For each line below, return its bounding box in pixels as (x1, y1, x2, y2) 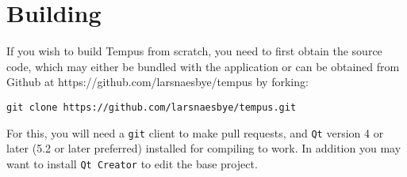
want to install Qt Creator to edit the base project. (6, 155, 258, 171)
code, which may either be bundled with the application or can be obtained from (6, 58, 400, 74)
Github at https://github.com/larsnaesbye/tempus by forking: (6, 73, 309, 90)
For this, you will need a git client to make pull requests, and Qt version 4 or (6, 124, 384, 141)
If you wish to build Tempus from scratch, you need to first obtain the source (6, 43, 382, 59)
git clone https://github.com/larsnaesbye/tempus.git (6, 101, 297, 113)
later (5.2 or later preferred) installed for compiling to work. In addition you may (6, 140, 401, 156)
